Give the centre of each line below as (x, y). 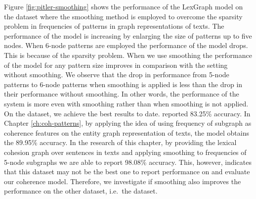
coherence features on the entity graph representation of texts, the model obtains (127, 132)
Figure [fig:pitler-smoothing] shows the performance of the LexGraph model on (124, 6)
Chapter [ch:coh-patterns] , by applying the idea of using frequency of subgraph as (128, 123)
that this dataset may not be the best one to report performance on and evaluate (127, 172)
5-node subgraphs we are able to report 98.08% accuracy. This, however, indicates (128, 162)
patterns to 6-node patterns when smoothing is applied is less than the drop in (123, 84)
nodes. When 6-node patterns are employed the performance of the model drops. (126, 45)
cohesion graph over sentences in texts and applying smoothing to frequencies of (125, 152)
